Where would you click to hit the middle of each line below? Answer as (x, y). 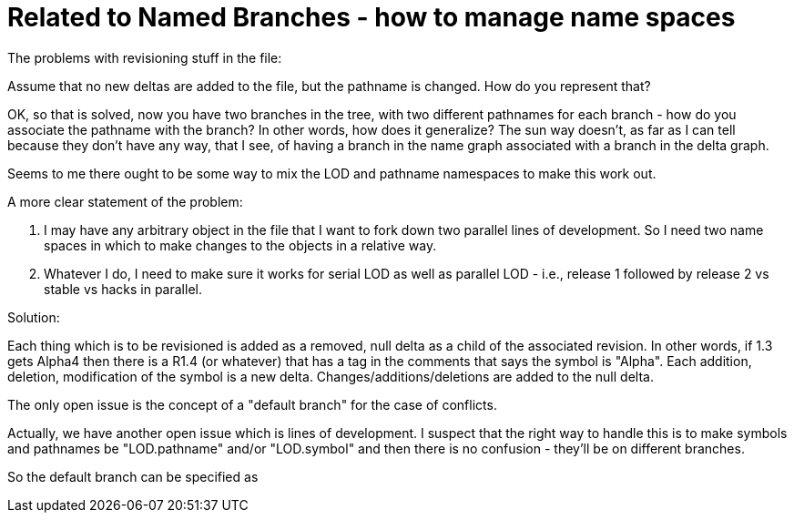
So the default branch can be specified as (133, 476)
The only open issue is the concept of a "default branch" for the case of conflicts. (252, 404)
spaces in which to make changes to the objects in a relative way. (240, 245)
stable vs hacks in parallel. (123, 289)
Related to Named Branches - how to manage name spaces (372, 17)
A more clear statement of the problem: (125, 201)
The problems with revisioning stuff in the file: (145, 57)
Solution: (34, 317)
